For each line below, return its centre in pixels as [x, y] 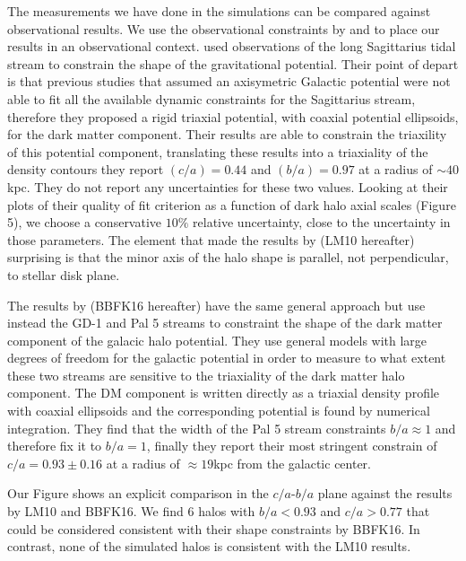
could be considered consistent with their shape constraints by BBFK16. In [214, 528]
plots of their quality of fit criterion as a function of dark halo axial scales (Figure [232, 204]
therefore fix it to [55, 446]
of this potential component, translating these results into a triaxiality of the [218, 151]
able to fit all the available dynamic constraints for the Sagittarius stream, [211, 98]
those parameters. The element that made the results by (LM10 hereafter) [211, 239]
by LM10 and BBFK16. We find [95, 511]
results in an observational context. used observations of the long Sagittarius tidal [232, 46]
